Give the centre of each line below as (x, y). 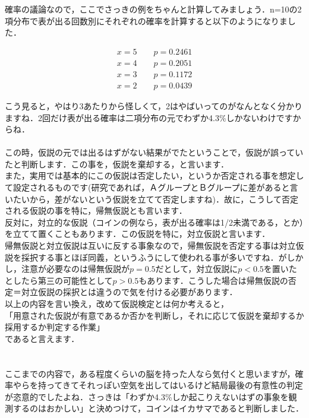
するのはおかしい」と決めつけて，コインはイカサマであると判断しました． (158, 408)
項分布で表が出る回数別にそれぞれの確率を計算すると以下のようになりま (146, 20)
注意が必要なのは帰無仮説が (75, 269)
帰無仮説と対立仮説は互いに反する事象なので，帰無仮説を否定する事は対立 (150, 246)
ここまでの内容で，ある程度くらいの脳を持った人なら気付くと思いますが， (150, 373)
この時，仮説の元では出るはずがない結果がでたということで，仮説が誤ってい (154, 152)
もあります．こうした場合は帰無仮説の (213, 280)
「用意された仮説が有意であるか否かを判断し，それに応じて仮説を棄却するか (154, 315)
